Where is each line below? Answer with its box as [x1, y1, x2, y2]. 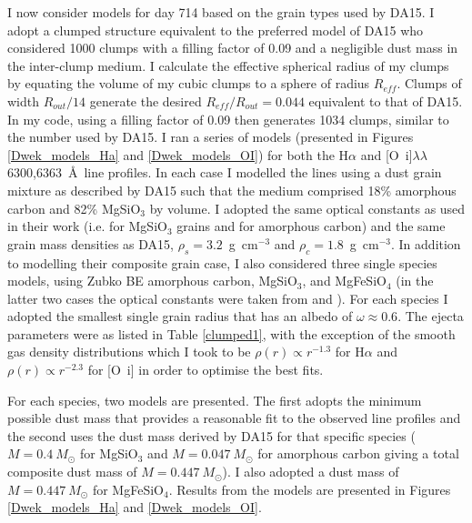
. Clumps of [397, 74, 462, 93]
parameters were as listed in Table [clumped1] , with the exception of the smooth [7, 324, 456, 343]
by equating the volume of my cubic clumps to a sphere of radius [7, 74, 370, 93]
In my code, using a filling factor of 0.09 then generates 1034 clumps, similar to [7, 109, 449, 128]
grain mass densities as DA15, [7, 234, 174, 253]
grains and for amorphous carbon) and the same [176, 216, 446, 236]
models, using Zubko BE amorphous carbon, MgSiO [7, 271, 297, 290]
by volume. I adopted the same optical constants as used [149, 198, 466, 217]
